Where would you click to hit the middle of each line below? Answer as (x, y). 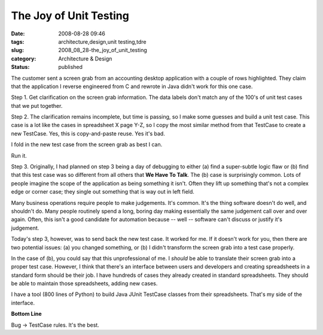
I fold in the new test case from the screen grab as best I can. (87, 144)
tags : (18, 41)
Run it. (19, 155)
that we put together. (37, 105)
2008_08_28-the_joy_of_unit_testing (103, 50)
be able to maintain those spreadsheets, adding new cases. (84, 283)
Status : (20, 67)
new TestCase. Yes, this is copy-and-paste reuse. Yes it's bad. (88, 133)
